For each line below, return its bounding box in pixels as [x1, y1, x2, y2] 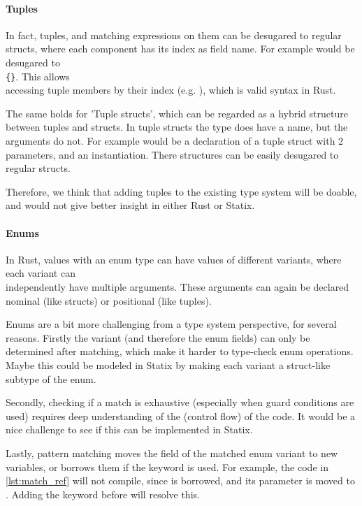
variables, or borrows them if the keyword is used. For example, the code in [6, 459, 328, 474]
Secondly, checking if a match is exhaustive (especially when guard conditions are [6, 395, 354, 410]
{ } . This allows [6, 68, 70, 83]
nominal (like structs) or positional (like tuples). [6, 293, 212, 308]
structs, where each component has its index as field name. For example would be [6, 41, 355, 56]
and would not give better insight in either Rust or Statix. [6, 198, 255, 212]
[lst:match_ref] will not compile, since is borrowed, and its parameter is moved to [6, 473, 355, 488]
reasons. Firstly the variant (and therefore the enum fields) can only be [6, 330, 310, 345]
